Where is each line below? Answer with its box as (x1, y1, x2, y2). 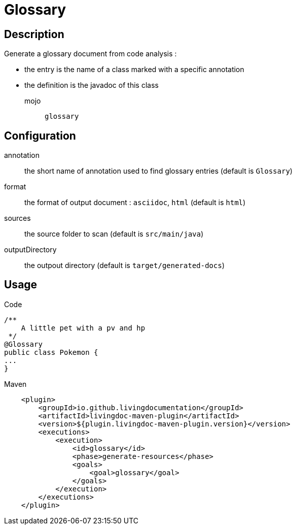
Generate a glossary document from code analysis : (4, 49, 177, 58)
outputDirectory (4, 245, 57, 254)
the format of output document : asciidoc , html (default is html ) (24, 198, 246, 207)
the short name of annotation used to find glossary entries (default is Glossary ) (24, 167, 293, 176)
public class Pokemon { (4, 348, 98, 356)
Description (4, 27, 64, 41)
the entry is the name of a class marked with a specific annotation (24, 65, 244, 74)
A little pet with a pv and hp (21, 323, 145, 332)
